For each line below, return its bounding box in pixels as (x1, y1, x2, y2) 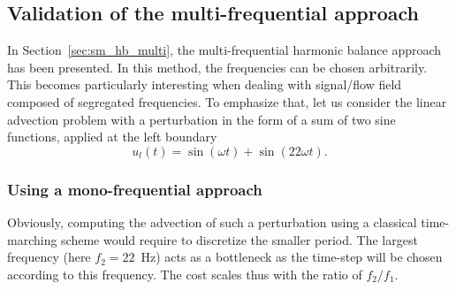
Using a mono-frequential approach (7, 178, 262, 200)
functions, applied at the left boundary (7, 127, 217, 146)
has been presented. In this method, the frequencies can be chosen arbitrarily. (7, 57, 428, 76)
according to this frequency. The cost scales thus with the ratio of (7, 264, 362, 283)
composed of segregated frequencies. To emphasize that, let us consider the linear (7, 92, 447, 111)
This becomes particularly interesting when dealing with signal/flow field (7, 75, 402, 94)
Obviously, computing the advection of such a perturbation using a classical (7, 212, 417, 231)
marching (7, 230, 57, 248)
